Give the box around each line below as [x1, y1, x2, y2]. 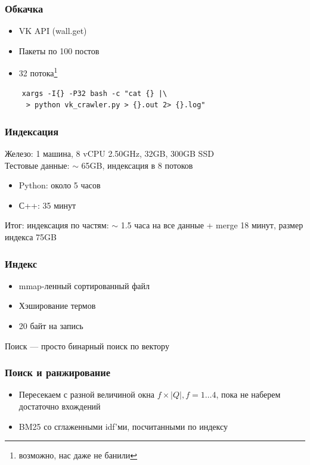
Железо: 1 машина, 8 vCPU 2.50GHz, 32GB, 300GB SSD [5, 147, 214, 160]
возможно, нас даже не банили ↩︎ [18, 449, 138, 461]
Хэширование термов [18, 299, 96, 312]
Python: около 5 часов [18, 179, 101, 191]
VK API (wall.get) [18, 24, 87, 37]
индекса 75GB [5, 231, 57, 243]
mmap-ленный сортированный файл [18, 279, 150, 292]
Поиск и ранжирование [5, 365, 110, 380]
